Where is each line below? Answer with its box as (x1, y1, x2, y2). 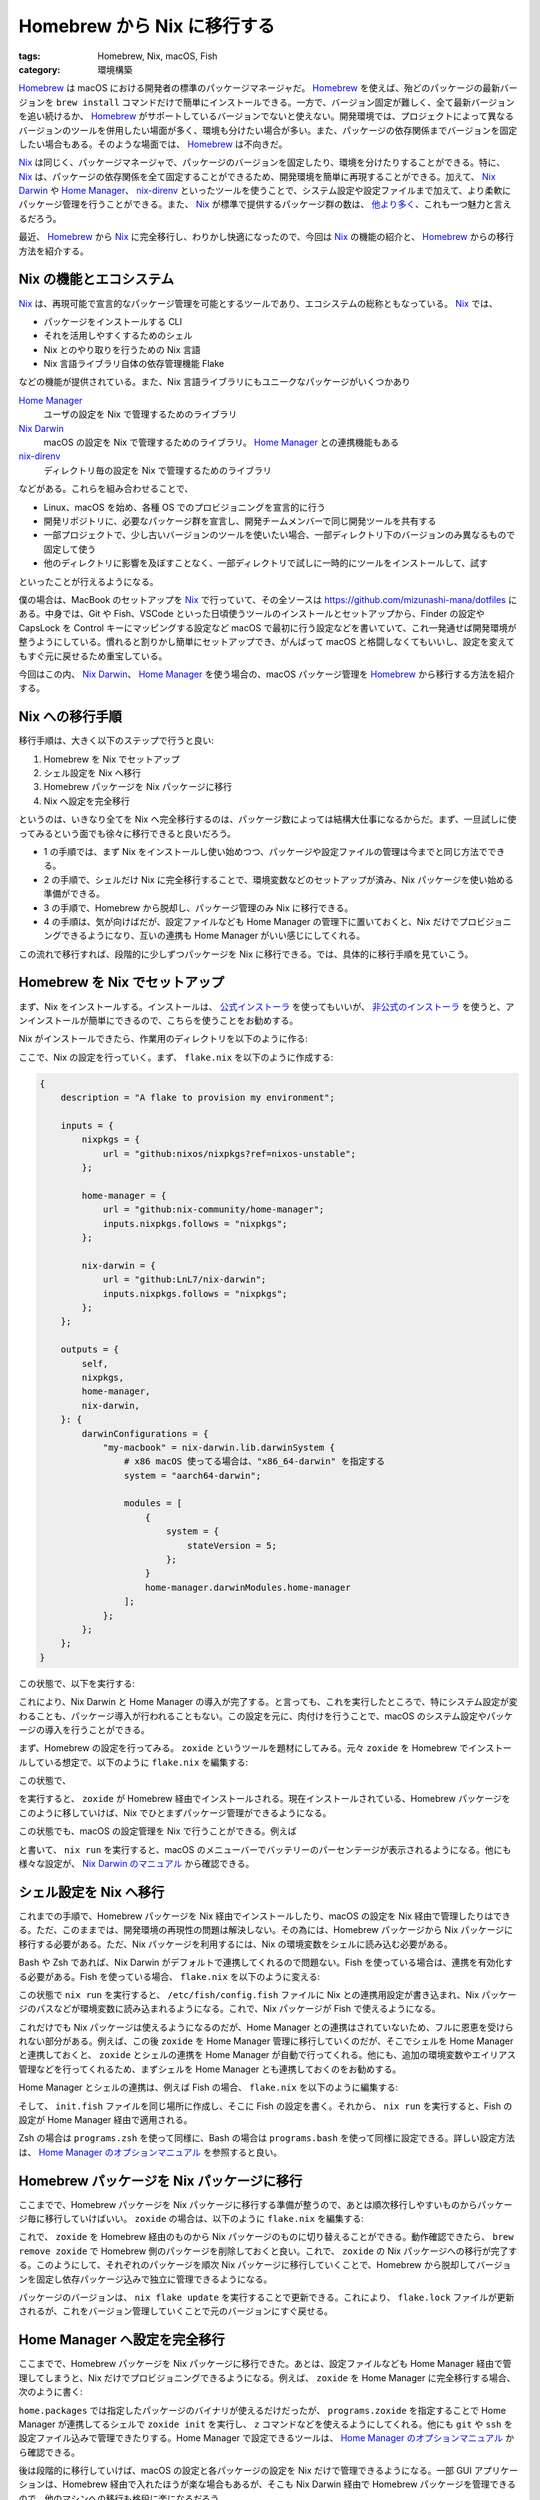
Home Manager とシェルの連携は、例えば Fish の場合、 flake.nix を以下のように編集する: (18, 2081, 399, 2094)
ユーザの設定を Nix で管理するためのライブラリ (43, 408, 238, 420)
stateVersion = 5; (186, 1540, 277, 1551)
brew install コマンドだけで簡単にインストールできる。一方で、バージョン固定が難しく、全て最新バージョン (55, 96, 515, 108)
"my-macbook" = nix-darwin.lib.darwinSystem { (102, 1441, 335, 1453)
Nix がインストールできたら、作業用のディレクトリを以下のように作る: (18, 1033, 309, 1045)
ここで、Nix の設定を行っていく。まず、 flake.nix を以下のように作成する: (18, 1051, 334, 1063)
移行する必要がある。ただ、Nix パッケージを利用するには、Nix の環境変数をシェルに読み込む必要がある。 (18, 1938, 454, 1950)
